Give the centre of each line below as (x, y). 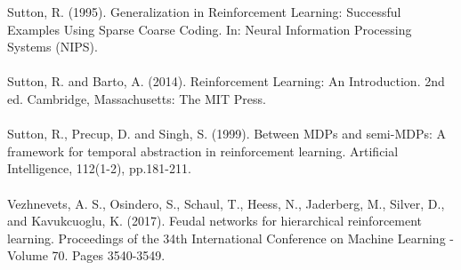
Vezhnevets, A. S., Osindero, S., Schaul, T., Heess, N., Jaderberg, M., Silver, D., (226, 203)
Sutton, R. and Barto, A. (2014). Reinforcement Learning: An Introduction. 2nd (226, 81)
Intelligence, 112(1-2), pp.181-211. (99, 168)
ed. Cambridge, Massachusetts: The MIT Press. (137, 98)
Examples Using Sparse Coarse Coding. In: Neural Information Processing (210, 29)
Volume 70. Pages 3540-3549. (86, 255)
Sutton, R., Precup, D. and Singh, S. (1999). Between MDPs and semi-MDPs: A (227, 134)
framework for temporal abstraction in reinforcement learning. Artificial (203, 151)
